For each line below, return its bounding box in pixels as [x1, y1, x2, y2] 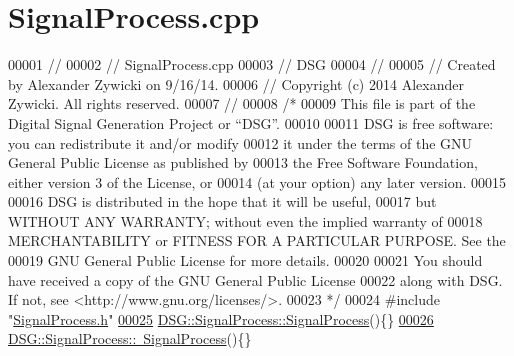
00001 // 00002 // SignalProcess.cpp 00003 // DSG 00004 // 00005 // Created [8, 54, 496, 75]
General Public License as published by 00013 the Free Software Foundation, [8, 152, 478, 173]
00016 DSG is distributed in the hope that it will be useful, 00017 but [8, 191, 437, 212]
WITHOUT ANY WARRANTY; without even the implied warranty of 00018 [8, 210, 483, 231]
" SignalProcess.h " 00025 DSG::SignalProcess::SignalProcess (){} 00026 [8, 308, 434, 329]
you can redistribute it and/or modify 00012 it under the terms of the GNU [8, 132, 473, 153]
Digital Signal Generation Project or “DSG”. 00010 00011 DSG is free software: [8, 112, 494, 133]
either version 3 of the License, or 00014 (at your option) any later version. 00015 [8, 171, 507, 192]
